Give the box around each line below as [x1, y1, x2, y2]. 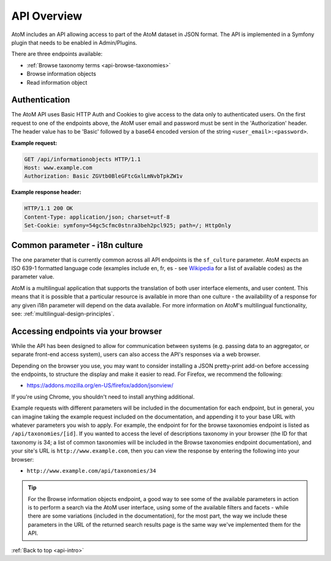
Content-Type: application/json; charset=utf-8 [24, 213, 170, 220]
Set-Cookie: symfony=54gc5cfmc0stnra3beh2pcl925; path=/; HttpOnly [24, 222, 232, 229]
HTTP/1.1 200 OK [24, 205, 74, 212]
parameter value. [11, 273, 55, 280]
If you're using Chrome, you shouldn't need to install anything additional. [11, 393, 195, 401]
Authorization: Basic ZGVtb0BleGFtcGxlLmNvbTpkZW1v [24, 173, 183, 180]
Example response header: [11, 189, 82, 196]
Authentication [11, 95, 70, 105]
